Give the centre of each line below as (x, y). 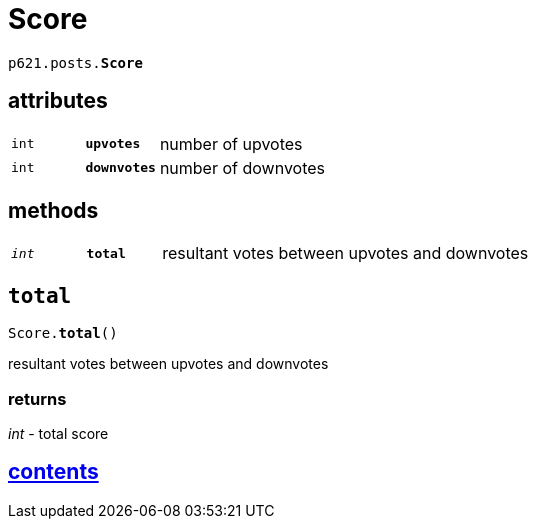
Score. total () (63, 333)
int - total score (58, 434)
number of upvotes (231, 143)
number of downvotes (242, 167)
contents (53, 472)
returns (37, 398)
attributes (58, 101)
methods (53, 211)
